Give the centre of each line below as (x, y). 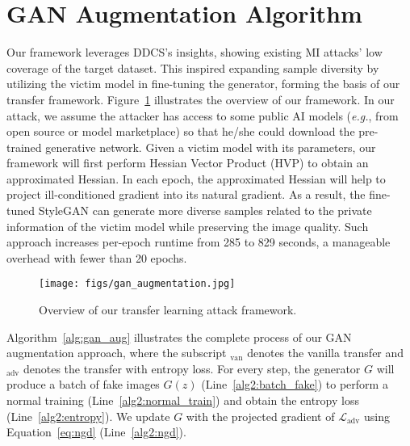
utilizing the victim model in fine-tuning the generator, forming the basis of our (203, 84)
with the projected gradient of (260, 416)
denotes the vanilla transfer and (326, 353)
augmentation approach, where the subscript (117, 353)
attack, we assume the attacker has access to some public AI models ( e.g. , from (203, 115)
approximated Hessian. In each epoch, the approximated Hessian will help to (196, 178)
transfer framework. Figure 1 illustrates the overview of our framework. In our (201, 99)
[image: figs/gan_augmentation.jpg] (137, 284)
